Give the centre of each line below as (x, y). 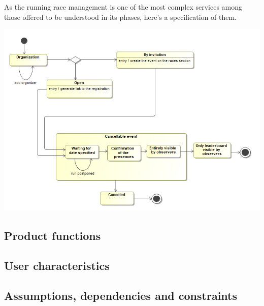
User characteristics (57, 265)
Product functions (53, 236)
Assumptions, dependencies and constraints (121, 295)
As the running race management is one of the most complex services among (123, 7)
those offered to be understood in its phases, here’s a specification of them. (120, 17)
